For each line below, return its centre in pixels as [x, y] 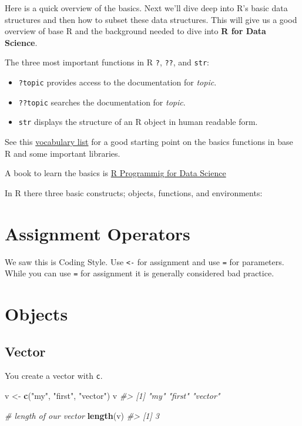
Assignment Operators [98, 233]
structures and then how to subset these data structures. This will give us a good [151, 19]
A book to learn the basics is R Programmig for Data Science [115, 173]
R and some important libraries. [63, 153]
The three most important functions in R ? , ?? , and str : [107, 62]
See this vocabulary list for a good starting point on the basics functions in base [149, 141]
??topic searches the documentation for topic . [102, 102]
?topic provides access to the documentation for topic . [118, 82]
